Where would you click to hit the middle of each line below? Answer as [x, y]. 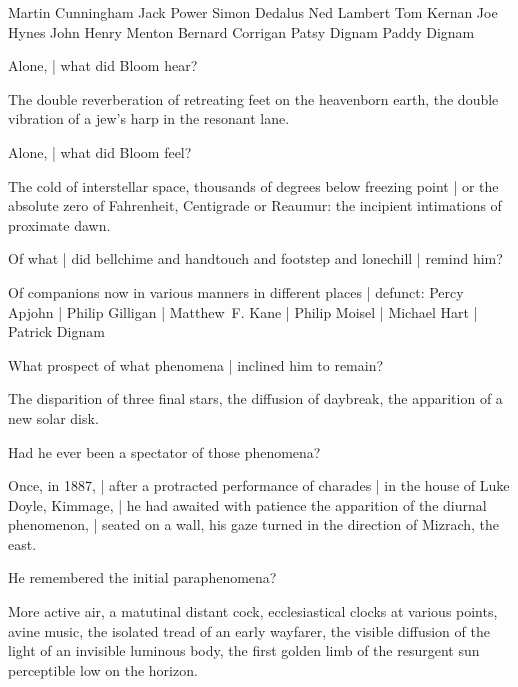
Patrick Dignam [56, 331]
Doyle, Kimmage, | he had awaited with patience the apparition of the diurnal [247, 504]
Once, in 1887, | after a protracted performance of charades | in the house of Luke [259, 485]
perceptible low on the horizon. [103, 669]
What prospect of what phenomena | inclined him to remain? [196, 364]
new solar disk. [53, 417]
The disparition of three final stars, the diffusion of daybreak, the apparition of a [255, 398]
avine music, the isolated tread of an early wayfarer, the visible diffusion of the [249, 630]
